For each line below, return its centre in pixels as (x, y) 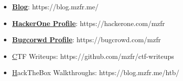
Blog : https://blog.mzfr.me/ (55, 6)
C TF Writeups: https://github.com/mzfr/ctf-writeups (93, 56)
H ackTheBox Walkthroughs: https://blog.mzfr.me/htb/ (96, 72)
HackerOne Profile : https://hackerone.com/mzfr (89, 23)
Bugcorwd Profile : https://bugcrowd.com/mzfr (86, 40)
